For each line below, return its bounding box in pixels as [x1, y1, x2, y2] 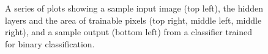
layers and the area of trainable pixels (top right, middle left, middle [5, 13, 262, 26]
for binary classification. [5, 37, 95, 50]
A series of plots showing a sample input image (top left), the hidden [5, 2, 263, 14]
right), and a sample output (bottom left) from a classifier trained [5, 25, 253, 38]
